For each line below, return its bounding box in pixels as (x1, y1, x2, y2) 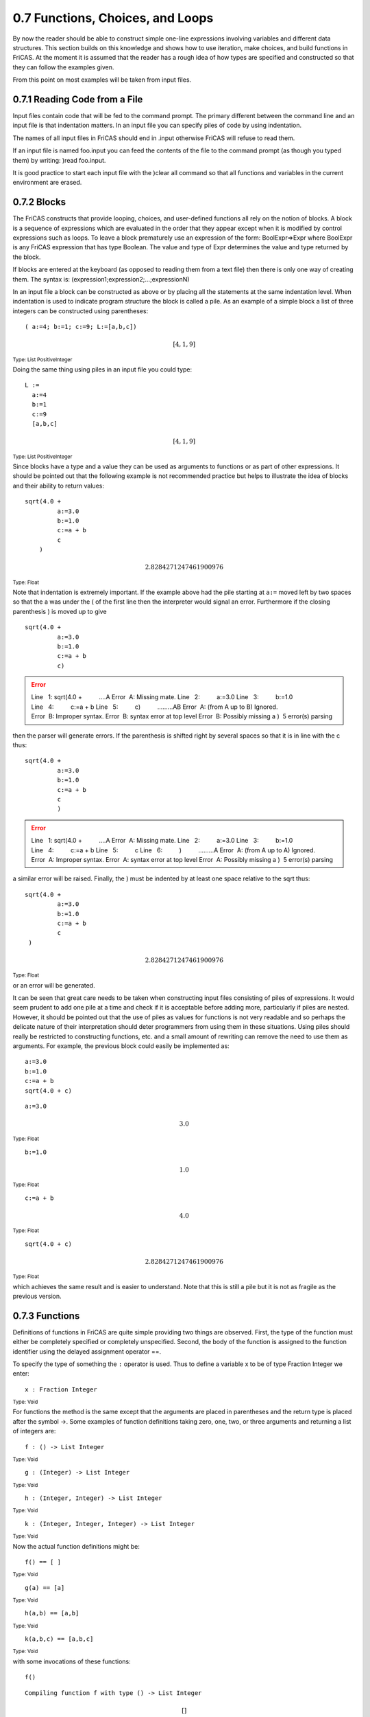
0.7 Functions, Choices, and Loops (12, 10, 214, 25)
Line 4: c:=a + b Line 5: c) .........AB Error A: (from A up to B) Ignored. (31, 703, 278, 711)
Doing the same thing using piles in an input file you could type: (12, 365, 193, 374)
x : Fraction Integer (25, 1385, 97, 1394)
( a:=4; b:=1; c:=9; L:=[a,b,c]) (25, 323, 137, 331)
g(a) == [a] (25, 1584, 65, 1591)
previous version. (12, 1292, 62, 1300)
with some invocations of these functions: (12, 1657, 132, 1665)
